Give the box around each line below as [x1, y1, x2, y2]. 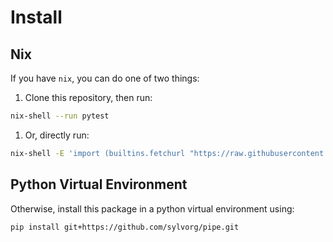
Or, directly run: [24, 129, 90, 141]
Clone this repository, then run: [24, 92, 153, 103]
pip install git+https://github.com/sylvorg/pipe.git [10, 222, 240, 232]
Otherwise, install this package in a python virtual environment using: [10, 202, 295, 215]
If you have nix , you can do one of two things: [10, 72, 200, 84]
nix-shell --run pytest [10, 111, 110, 121]
